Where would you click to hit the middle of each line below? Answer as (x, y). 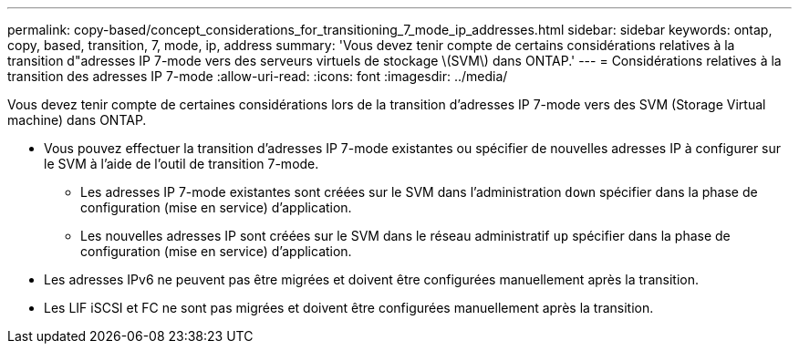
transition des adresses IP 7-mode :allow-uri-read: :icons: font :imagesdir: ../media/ (258, 76)
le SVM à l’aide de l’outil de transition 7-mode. (182, 164)
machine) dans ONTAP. (77, 120)
